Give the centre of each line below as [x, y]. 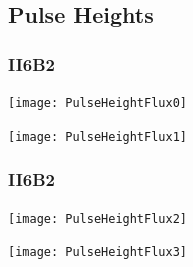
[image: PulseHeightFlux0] [97, 103]
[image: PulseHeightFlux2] [97, 218]
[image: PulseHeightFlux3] [97, 252]
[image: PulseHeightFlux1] [97, 136]
